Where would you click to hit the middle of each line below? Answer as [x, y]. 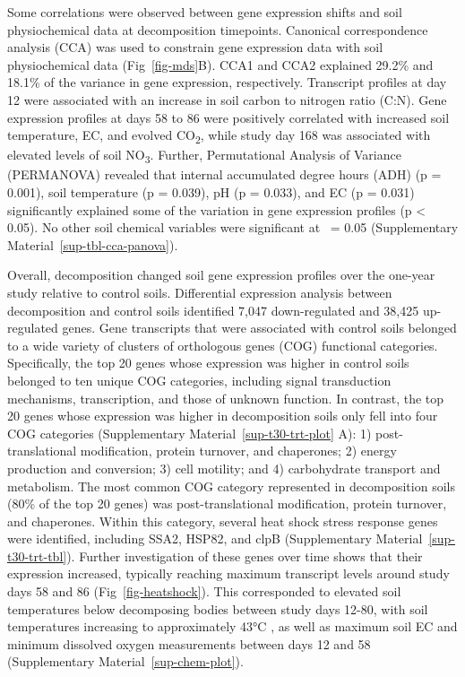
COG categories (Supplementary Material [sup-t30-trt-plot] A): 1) [189, 433]
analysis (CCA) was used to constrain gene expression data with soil [195, 47]
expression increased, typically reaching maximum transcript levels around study [228, 573]
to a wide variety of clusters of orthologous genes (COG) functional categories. [223, 345]
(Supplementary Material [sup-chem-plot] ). [125, 661]
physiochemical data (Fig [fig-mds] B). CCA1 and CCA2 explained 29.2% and [220, 64]
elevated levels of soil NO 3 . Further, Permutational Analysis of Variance [204, 156]
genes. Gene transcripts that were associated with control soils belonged [259, 328]
